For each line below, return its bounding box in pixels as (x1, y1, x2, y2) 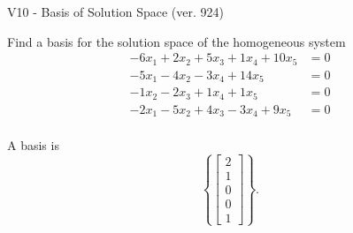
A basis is (7, 136, 59, 154)
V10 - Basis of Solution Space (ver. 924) (7, 3, 224, 20)
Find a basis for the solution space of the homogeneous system (7, 32, 346, 50)
